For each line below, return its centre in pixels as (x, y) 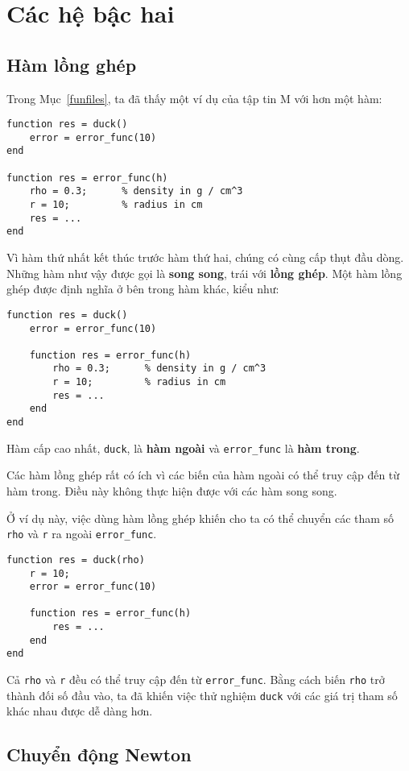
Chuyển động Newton (99, 754)
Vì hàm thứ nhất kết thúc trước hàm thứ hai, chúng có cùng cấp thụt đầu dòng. (205, 257)
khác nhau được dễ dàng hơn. (80, 711)
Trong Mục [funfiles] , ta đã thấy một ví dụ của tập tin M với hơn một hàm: (194, 98)
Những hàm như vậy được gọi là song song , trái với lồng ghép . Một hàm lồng (204, 273)
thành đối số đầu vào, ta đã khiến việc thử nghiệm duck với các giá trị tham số (202, 695)
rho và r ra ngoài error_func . (82, 534)
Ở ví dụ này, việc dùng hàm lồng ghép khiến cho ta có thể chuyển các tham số (200, 518)
